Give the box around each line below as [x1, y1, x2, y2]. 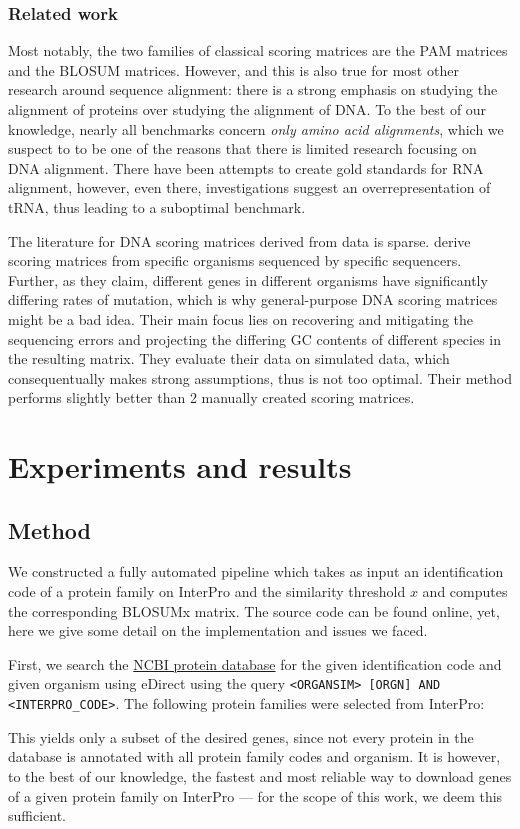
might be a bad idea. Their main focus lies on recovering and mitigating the [8, 308, 473, 329]
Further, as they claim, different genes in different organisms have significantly [8, 269, 488, 290]
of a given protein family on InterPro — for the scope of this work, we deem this [8, 785, 503, 806]
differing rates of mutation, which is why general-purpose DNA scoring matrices [8, 289, 498, 310]
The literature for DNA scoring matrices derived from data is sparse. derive [8, 230, 471, 251]
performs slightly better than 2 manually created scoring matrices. [8, 387, 415, 408]
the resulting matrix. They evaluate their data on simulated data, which [8, 348, 450, 369]
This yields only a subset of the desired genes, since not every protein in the [8, 726, 474, 747]
